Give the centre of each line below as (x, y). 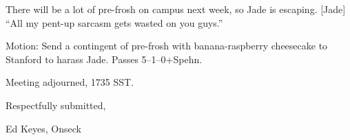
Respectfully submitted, (56, 105)
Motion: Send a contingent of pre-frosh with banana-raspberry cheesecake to (167, 46)
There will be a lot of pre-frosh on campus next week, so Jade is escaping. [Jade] (176, 9)
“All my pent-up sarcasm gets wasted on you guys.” (114, 22)
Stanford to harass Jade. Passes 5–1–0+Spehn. (104, 59)
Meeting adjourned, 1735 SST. (70, 82)
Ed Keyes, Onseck (43, 128)
